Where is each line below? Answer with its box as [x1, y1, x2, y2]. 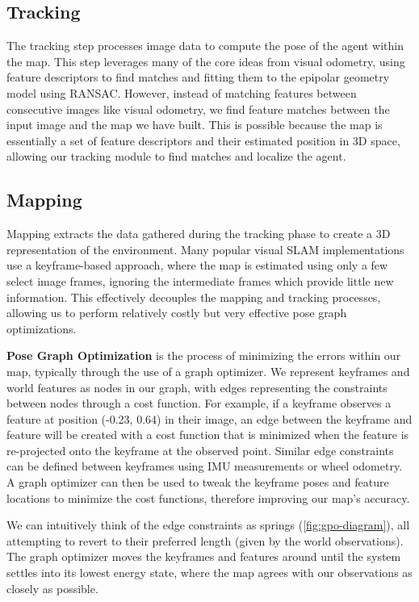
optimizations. [6, 320, 77, 337]
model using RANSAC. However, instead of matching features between [6, 84, 357, 101]
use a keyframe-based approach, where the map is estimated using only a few [6, 257, 388, 274]
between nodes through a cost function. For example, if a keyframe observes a [6, 395, 392, 412]
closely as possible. [6, 579, 98, 596]
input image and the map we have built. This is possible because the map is [6, 116, 383, 133]
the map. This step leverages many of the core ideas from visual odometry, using [6, 52, 405, 69]
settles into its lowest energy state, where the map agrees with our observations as [6, 564, 413, 581]
